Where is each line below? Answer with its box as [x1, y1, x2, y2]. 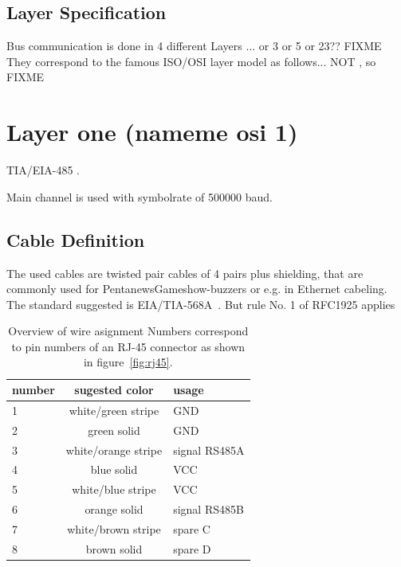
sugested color [74, 381, 154, 398]
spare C [173, 520, 210, 537]
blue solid [90, 461, 138, 478]
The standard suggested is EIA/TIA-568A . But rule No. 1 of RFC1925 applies [6, 295, 395, 312]
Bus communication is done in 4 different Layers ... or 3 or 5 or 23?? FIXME [6, 37, 382, 54]
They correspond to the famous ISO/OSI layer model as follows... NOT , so [6, 53, 376, 69]
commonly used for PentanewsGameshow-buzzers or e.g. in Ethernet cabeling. [6, 280, 387, 297]
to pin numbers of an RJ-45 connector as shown [11, 338, 246, 354]
